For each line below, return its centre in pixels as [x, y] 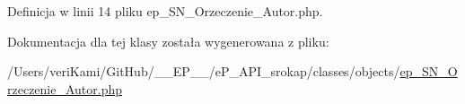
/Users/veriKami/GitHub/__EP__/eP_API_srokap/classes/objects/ [204, 71]
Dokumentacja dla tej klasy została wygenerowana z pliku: [168, 41]
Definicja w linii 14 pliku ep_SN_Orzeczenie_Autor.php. [165, 11]
